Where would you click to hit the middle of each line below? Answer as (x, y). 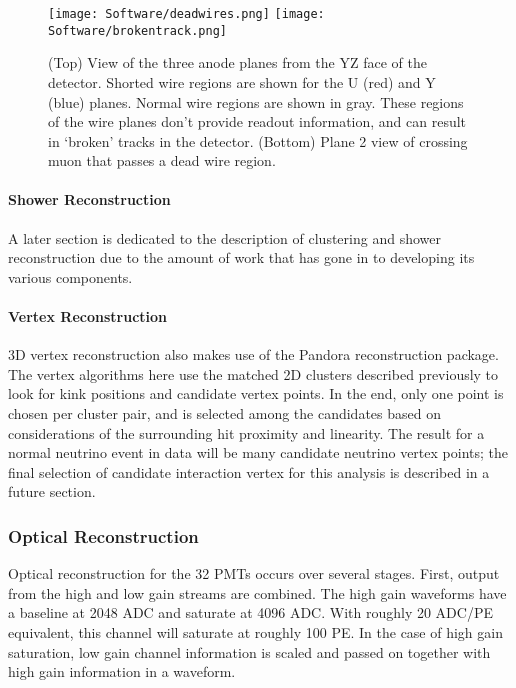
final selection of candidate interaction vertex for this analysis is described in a (249, 471)
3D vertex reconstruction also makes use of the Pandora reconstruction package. (253, 354)
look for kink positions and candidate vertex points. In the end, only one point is (256, 393)
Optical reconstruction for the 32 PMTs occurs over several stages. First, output (254, 573)
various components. (70, 276)
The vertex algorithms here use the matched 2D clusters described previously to (253, 373)
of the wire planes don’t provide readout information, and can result (257, 121)
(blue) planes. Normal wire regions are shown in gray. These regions (256, 101)
